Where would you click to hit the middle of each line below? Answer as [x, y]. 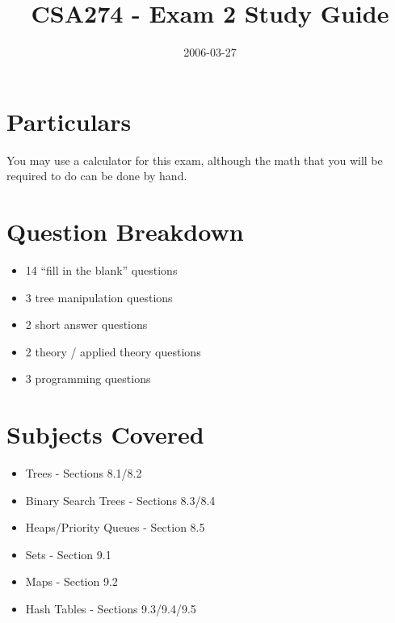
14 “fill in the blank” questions [101, 269]
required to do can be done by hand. [97, 176]
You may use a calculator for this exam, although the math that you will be [195, 160]
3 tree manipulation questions [99, 297]
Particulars [69, 121]
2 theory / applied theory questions [113, 351]
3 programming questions [88, 379]
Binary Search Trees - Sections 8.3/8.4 [120, 500]
